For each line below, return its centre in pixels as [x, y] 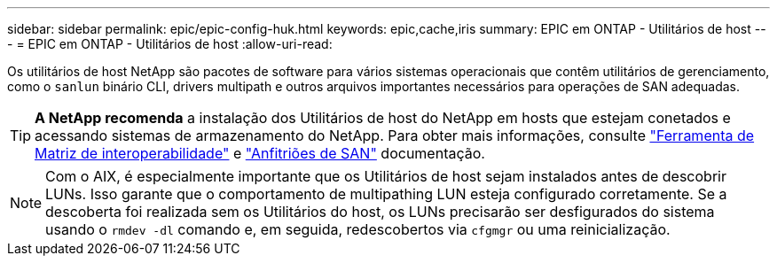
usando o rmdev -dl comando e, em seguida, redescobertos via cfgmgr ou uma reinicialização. [358, 229]
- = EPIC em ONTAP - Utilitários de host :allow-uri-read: [170, 44]
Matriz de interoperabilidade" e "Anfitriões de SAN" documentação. [260, 153]
